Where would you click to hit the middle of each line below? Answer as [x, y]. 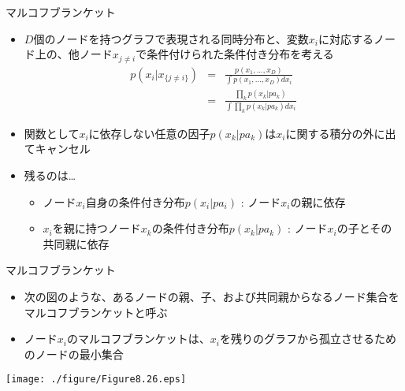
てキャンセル [57, 149]
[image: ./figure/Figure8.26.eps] [96, 380]
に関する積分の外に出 [341, 133]
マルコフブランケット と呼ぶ [96, 312]
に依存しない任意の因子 [149, 133]
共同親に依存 [76, 243]
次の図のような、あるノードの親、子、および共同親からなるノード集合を [212, 296]
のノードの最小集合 [74, 354]
